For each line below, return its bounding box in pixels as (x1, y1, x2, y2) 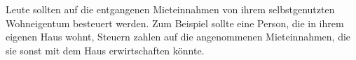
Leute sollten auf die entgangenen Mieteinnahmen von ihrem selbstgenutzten (6, 2, 335, 16)
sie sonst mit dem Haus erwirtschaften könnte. (6, 43, 205, 57)
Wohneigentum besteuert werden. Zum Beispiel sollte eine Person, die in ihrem (6, 15, 344, 30)
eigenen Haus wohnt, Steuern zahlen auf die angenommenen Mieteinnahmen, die (6, 29, 351, 44)
